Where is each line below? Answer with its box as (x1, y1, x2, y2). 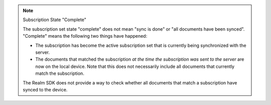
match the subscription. (35, 70, 85, 76)
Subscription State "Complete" (23, 17, 86, 23)
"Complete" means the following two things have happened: (23, 33, 148, 39)
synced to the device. (23, 86, 68, 92)
